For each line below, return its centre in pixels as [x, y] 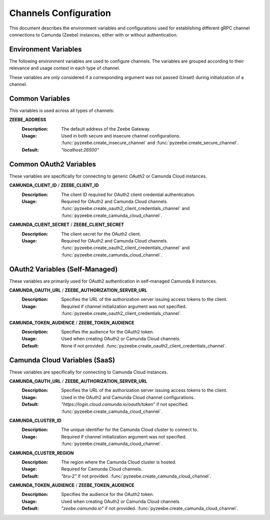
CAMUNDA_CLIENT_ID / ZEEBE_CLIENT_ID [54, 185]
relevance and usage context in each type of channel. [64, 68]
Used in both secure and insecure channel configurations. [121, 136]
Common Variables [40, 98]
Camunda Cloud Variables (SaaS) [62, 360]
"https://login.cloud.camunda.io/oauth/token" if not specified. [125, 404]
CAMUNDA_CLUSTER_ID [35, 420]
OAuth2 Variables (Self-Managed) [63, 269]
